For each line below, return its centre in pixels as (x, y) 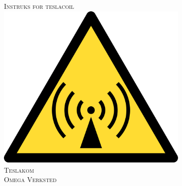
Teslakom (19, 170)
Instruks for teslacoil (39, 6)
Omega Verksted (30, 179)
